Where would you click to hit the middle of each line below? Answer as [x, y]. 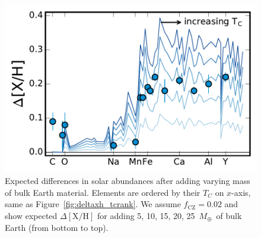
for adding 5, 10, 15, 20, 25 [146, 216]
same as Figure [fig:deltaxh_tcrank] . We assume [93, 204]
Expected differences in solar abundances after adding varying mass [128, 181]
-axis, [241, 192]
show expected [31, 216]
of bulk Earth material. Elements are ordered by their [103, 192]
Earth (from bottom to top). [57, 227]
